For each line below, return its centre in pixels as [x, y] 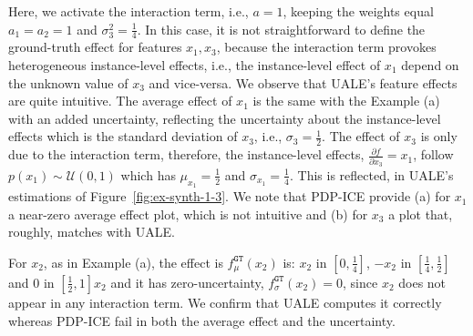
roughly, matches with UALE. [92, 232]
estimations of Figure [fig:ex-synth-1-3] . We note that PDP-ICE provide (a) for [230, 196]
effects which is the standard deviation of [123, 136]
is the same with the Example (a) [346, 101]
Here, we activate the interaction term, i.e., [129, 11]
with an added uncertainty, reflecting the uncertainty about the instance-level [225, 118]
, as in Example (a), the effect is [133, 262]
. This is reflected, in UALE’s [371, 174]
